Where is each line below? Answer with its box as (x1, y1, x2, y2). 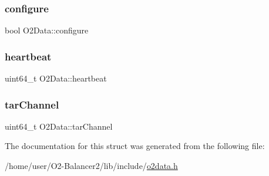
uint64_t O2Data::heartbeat (5, 72, 107, 84)
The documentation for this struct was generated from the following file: (5, 140, 265, 152)
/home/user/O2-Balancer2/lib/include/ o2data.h (5, 160, 178, 172)
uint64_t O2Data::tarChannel (5, 120, 113, 132)
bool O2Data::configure (5, 24, 89, 36)
